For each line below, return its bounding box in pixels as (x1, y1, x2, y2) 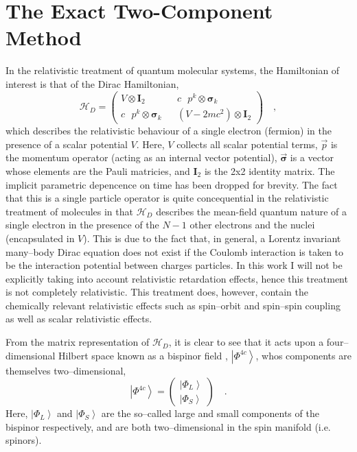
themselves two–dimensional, (5, 363, 126, 377)
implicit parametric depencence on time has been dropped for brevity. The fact (5, 177, 338, 191)
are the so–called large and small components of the (101, 406, 319, 420)
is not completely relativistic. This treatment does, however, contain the (5, 285, 308, 299)
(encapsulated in (5, 230, 75, 245)
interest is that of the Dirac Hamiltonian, (5, 76, 179, 91)
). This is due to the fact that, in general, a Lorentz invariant (83, 230, 341, 245)
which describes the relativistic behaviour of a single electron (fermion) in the (5, 123, 332, 138)
